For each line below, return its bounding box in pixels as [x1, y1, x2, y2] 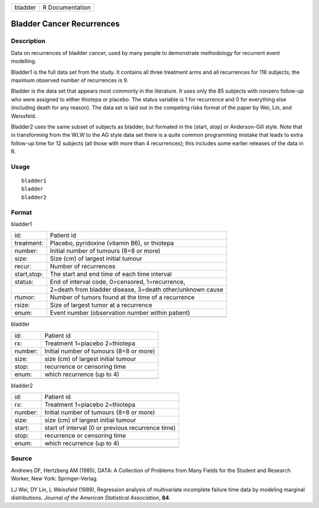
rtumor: [14, 293, 35, 301]
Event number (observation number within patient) [50, 309, 190, 317]
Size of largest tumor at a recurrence [50, 301, 153, 309]
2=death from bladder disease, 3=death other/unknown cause [50, 286, 224, 294]
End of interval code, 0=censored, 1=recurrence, [50, 278, 185, 286]
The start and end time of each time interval [50, 270, 172, 278]
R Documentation [42, 4, 91, 11]
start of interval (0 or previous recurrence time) [44, 424, 176, 432]
